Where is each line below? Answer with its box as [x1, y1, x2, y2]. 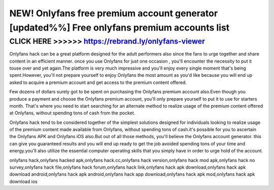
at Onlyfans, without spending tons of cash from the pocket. [9, 110, 135, 116]
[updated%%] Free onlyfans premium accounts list [9, 22, 230, 33]
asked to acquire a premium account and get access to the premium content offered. [9, 79, 187, 85]
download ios [9, 178, 38, 184]
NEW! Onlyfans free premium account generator [9, 8, 218, 19]
